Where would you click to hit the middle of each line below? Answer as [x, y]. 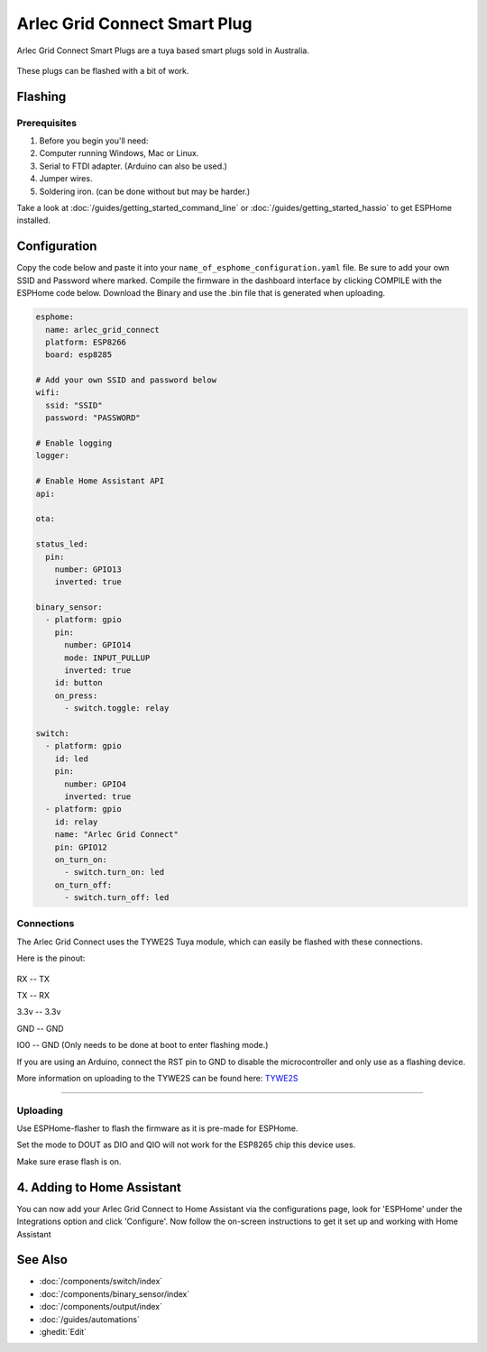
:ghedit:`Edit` [63, 1332]
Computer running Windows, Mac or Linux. [119, 153]
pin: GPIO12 [81, 847]
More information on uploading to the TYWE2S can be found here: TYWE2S [157, 1078]
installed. [34, 220]
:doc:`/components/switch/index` [101, 1282]
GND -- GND [40, 1028]
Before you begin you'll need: [94, 141]
